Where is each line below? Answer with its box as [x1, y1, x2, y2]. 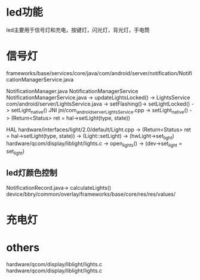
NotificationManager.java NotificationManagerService [6, 87, 139, 94]
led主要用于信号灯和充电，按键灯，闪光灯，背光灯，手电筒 [6, 26, 150, 33]
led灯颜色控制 [6, 168, 58, 178]
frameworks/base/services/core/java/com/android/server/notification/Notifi [6, 69, 193, 76]
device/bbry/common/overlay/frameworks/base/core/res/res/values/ [6, 190, 176, 198]
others [6, 241, 40, 254]
